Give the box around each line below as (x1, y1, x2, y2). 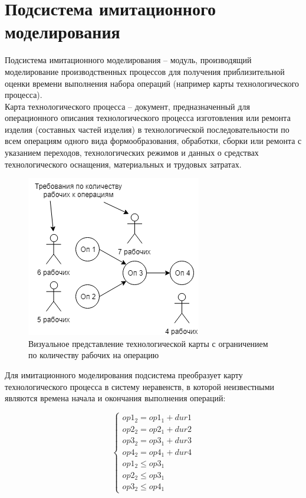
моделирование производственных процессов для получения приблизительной (5, 65, 285, 77)
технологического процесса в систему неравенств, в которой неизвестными (5, 380, 275, 392)
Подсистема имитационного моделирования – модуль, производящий (5, 54, 252, 66)
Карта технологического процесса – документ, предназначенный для (5, 100, 250, 112)
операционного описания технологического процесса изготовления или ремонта (5, 112, 291, 124)
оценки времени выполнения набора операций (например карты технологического (5, 77, 300, 89)
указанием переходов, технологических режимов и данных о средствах (5, 146, 259, 159)
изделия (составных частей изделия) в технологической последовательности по (5, 123, 289, 135)
